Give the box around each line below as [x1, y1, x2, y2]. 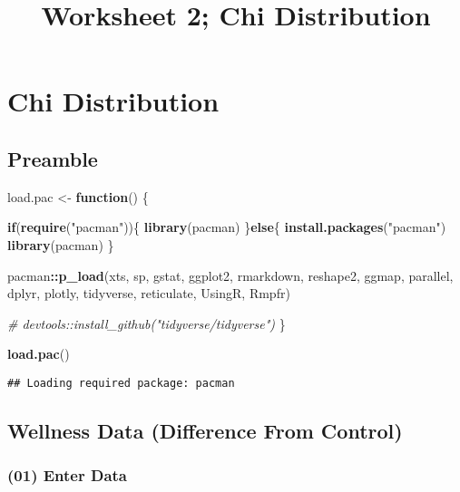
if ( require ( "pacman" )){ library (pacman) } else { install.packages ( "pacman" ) [7, 217, 446, 236]
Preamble [7, 144, 98, 172]
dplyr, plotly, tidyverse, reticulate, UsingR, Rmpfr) [7, 284, 290, 303]
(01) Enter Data [7, 464, 127, 487]
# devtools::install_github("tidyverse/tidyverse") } [7, 314, 286, 333]
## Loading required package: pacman [7, 376, 235, 390]
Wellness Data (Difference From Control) [7, 416, 403, 444]
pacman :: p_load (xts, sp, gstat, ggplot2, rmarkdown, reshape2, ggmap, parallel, [7, 265, 454, 285]
